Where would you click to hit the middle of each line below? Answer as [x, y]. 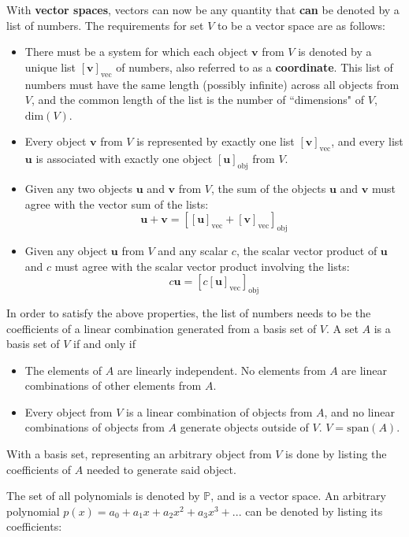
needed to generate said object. [161, 469]
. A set [342, 328]
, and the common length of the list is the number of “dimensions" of [198, 100]
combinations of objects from [95, 427]
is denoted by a [335, 52]
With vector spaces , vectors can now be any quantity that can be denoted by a [203, 9]
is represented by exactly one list [216, 141]
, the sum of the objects [269, 188]
